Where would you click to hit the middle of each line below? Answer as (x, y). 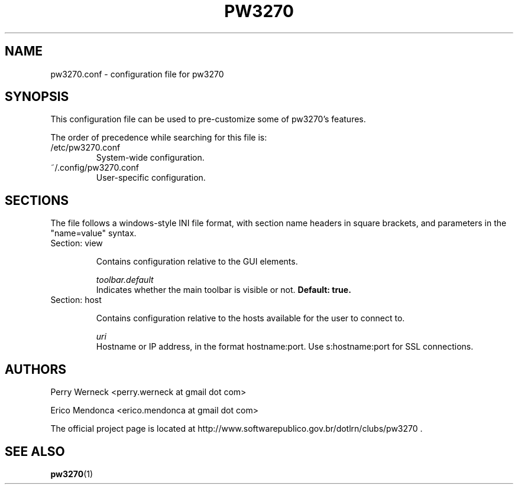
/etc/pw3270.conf (85, 148)
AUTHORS (36, 369)
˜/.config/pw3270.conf (95, 168)
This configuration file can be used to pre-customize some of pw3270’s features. (208, 119)
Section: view (77, 243)
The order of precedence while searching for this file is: (159, 138)
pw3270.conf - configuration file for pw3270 (137, 74)
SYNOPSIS (37, 97)
